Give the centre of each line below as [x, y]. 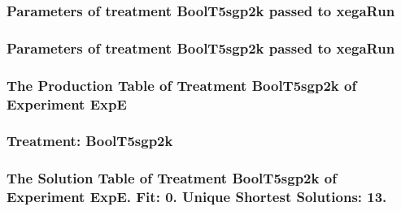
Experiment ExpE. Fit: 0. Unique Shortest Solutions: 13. [197, 197]
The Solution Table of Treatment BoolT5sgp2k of [172, 178]
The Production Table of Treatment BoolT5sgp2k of [182, 85]
